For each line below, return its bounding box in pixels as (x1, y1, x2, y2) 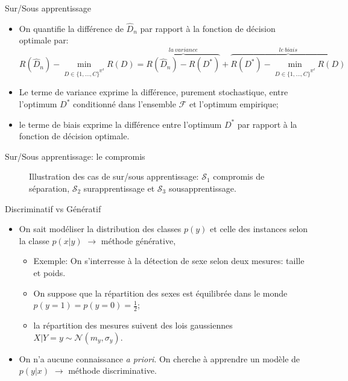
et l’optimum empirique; (189, 98, 279, 110)
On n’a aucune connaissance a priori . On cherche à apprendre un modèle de (19, 352, 300, 365)
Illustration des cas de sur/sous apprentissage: (29, 170, 199, 183)
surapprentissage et (83, 182, 155, 195)
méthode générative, (101, 234, 176, 247)
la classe (19, 234, 49, 247)
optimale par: (19, 34, 69, 46)
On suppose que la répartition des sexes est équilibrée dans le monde (33, 286, 288, 299)
